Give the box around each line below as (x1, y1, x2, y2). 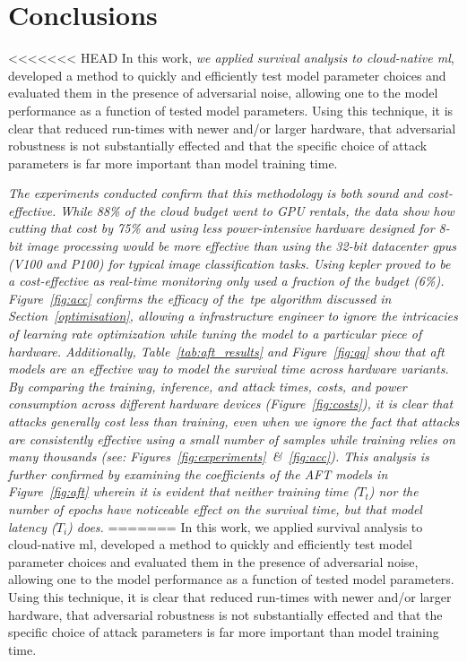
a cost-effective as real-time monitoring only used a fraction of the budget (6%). (8, 271, 445, 290)
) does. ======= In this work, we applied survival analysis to (67, 517, 423, 536)
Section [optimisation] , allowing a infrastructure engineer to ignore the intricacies (8, 306, 458, 325)
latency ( (8, 517, 56, 536)
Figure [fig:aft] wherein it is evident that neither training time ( (8, 482, 359, 501)
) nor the (368, 482, 419, 501)
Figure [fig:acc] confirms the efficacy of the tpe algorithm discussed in (8, 288, 392, 307)
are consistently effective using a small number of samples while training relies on (8, 429, 455, 448)
